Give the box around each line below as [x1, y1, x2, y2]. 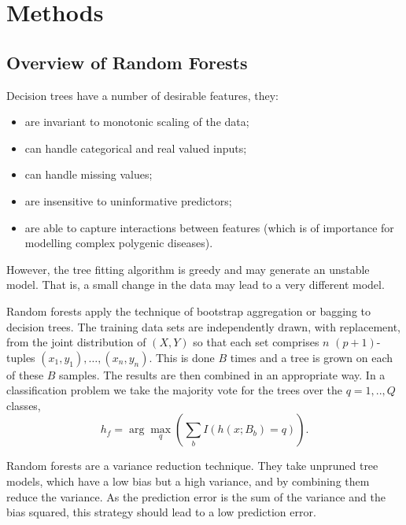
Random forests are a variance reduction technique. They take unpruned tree [6, 457, 378, 474]
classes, [6, 397, 41, 413]
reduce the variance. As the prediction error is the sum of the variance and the [6, 488, 386, 505]
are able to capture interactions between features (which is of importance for [24, 219, 394, 235]
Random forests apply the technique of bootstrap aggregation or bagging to [6, 302, 371, 319]
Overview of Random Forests [6, 50, 248, 74]
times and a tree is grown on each [230, 349, 393, 365]
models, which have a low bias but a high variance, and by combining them [6, 473, 370, 490]
